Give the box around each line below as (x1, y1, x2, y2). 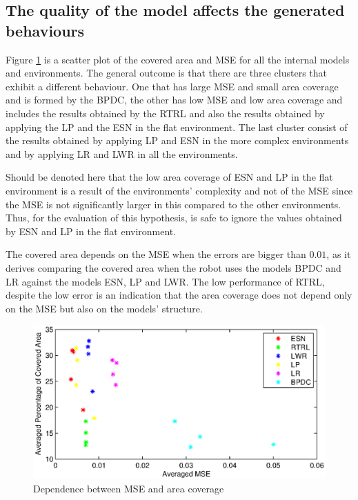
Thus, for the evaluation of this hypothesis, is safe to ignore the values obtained (6, 210, 342, 225)
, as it (326, 247, 351, 261)
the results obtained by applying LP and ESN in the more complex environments (6, 133, 349, 148)
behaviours (6, 19, 85, 41)
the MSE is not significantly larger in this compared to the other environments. (6, 197, 341, 211)
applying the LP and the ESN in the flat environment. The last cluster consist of (6, 119, 348, 134)
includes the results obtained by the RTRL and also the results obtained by (6, 106, 325, 120)
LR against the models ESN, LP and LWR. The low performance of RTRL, (6, 274, 325, 288)
